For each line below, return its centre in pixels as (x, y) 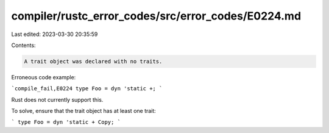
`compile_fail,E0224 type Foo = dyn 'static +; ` (87, 89)
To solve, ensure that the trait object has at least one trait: (84, 111)
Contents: (23, 45)
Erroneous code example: (44, 77)
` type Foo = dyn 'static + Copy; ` (66, 122)
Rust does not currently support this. (57, 99)
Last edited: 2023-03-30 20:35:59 (55, 34)
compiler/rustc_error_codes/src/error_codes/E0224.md (156, 16)
